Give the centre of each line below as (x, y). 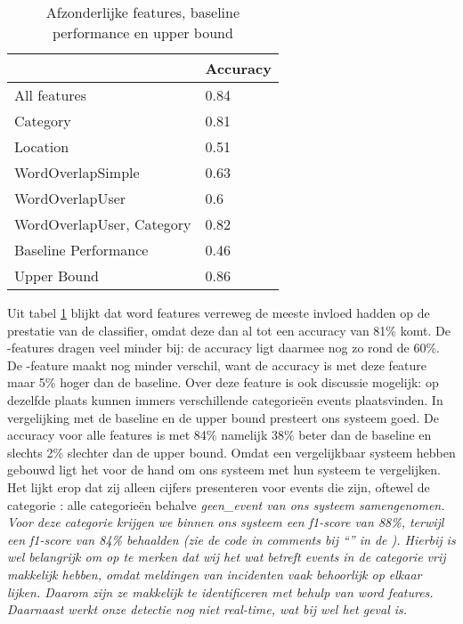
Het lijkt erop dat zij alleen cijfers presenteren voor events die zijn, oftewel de (219, 486)
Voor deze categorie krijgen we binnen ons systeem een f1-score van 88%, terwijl (226, 522)
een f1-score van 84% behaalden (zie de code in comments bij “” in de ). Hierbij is (231, 539)
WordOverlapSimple (77, 172)
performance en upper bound (143, 32)
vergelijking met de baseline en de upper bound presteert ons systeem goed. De (223, 417)
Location (42, 146)
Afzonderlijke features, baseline (143, 12)
